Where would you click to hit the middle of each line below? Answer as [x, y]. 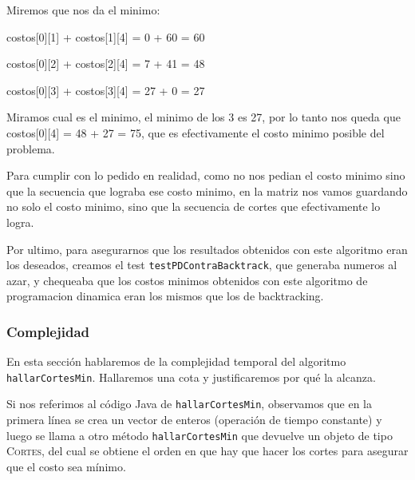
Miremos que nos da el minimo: [83, 10]
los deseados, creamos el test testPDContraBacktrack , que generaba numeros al [202, 265]
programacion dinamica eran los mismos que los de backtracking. [165, 296]
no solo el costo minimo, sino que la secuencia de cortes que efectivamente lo [194, 206]
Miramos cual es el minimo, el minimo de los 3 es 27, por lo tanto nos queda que [204, 117]
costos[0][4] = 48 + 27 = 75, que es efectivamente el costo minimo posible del [196, 132]
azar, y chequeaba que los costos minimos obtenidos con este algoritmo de [187, 280]
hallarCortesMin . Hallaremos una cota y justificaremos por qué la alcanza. [191, 377]
